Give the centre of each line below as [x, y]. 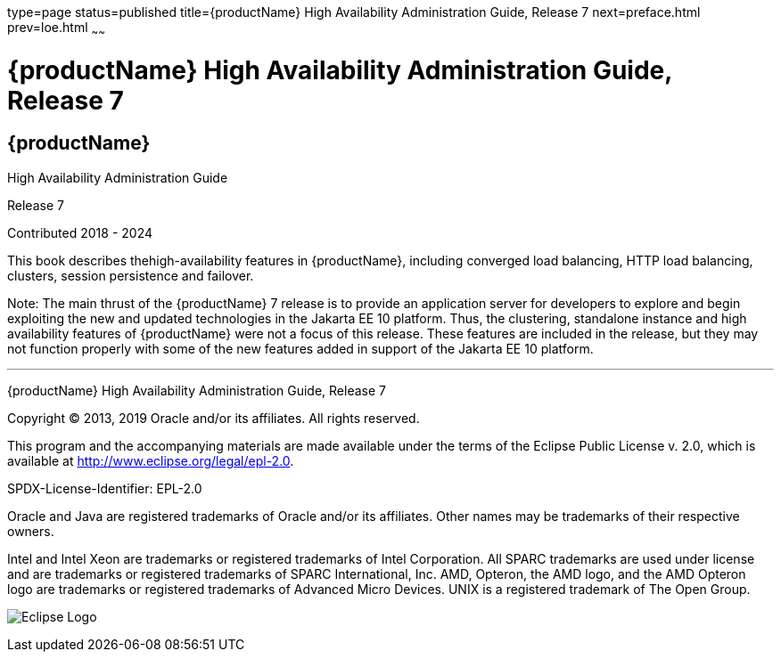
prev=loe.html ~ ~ [56, 29]
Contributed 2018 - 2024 [80, 232]
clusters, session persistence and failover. [131, 275]
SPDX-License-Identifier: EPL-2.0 [105, 488]
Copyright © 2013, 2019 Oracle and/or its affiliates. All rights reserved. [214, 418]
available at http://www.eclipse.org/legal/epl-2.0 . [151, 460]
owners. [31, 531]
